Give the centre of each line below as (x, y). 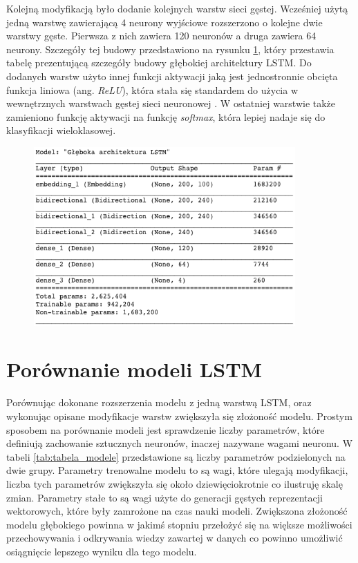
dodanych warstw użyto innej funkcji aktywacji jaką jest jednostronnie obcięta (172, 76)
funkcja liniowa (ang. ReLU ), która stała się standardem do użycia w (152, 89)
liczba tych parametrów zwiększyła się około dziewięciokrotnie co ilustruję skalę (175, 483)
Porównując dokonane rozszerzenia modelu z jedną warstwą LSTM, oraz (159, 402)
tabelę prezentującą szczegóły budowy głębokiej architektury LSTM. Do (159, 63)
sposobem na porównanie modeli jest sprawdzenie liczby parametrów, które (166, 429)
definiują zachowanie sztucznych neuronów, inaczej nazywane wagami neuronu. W (180, 443)
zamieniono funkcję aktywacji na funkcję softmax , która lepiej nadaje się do (166, 116)
